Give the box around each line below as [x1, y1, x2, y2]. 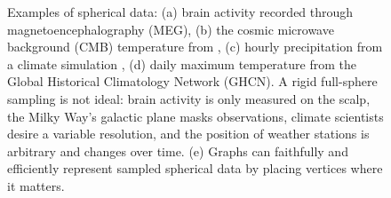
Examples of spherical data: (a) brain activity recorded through [7, 3, 354, 20]
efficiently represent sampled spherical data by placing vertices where [7, 159, 383, 178]
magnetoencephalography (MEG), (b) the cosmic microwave [7, 20, 334, 38]
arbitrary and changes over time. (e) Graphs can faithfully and [7, 141, 348, 160]
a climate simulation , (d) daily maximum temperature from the [7, 54, 356, 73]
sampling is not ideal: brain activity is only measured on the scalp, [7, 89, 371, 107]
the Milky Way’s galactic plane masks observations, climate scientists [7, 107, 384, 125]
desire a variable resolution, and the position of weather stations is [7, 124, 370, 143]
